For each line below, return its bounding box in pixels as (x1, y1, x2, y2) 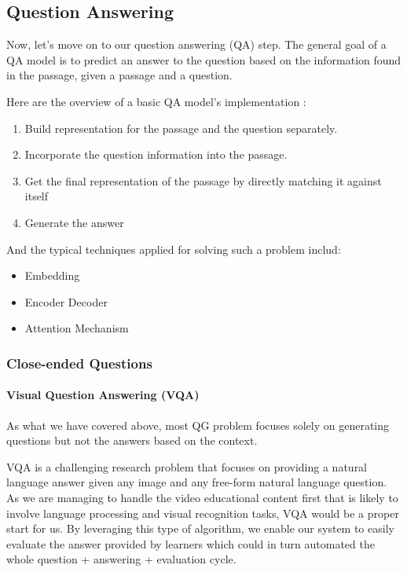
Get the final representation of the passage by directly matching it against (24, 172, 382, 189)
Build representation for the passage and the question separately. (24, 119, 338, 136)
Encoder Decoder (24, 293, 108, 310)
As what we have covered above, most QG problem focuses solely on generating (6, 416, 390, 433)
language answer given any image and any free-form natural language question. (6, 474, 387, 490)
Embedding (24, 267, 80, 284)
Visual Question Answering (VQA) (6, 387, 200, 403)
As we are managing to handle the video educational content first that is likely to (6, 489, 398, 505)
